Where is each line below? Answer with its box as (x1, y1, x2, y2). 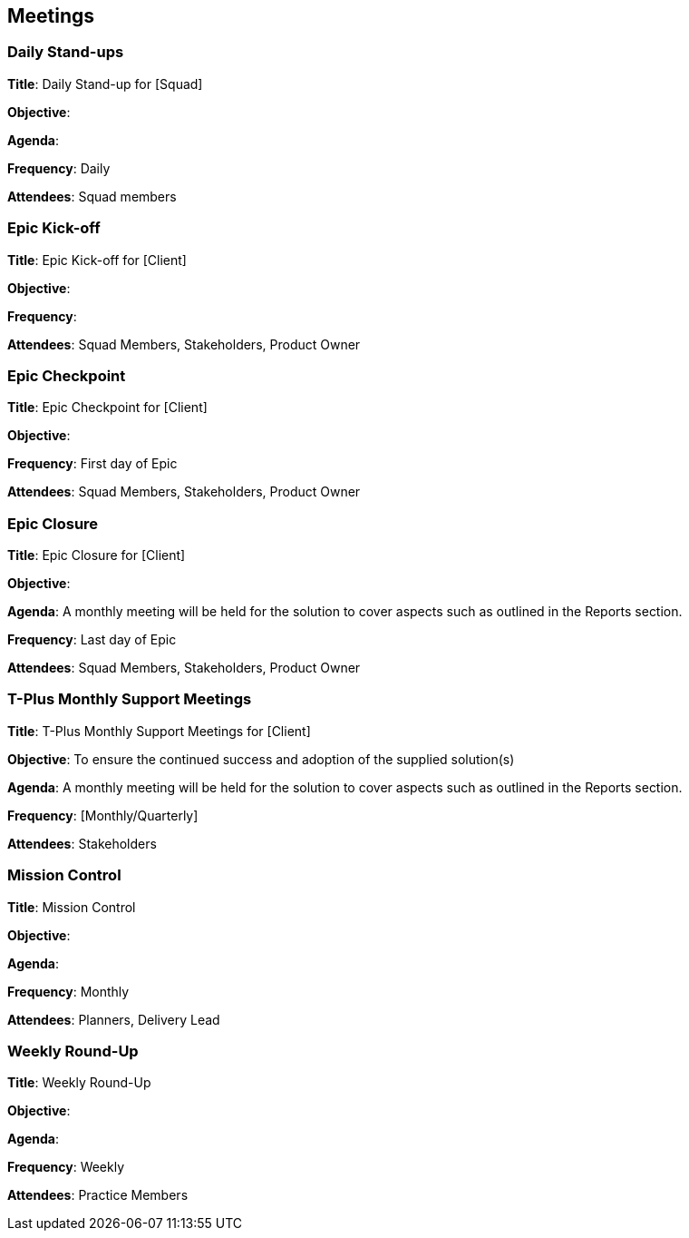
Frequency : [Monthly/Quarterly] (7, 807, 199, 823)
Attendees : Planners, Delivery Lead (7, 1011, 220, 1027)
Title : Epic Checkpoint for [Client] (7, 399, 208, 416)
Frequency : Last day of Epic (7, 632, 177, 648)
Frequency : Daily (7, 160, 111, 176)
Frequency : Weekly (7, 1159, 125, 1175)
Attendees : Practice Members (7, 1187, 189, 1204)
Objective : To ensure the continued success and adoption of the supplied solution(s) (7, 751, 515, 767)
